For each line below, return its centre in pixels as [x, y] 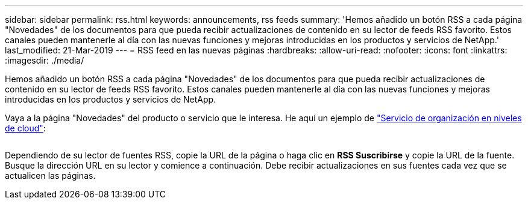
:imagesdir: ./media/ [45, 60]
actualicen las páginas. [50, 175]
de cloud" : [25, 128]
